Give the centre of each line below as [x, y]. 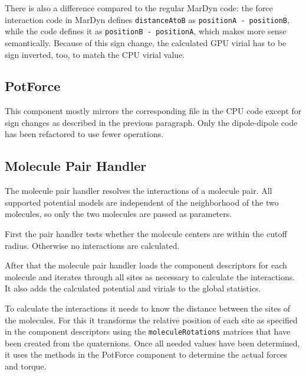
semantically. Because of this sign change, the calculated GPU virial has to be [146, 42]
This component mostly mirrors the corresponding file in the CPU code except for [153, 111]
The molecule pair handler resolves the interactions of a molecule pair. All [139, 191]
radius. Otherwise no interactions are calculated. [92, 245]
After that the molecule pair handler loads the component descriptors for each [146, 265]
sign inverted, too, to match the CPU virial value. [95, 54]
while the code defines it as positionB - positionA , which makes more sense [146, 31]
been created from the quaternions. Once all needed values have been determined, [152, 343]
